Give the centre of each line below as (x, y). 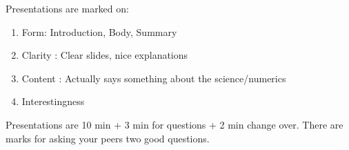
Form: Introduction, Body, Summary (99, 31)
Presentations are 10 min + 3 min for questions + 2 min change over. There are (174, 124)
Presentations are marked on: (67, 8)
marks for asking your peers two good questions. (108, 138)
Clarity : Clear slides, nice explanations (105, 55)
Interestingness (53, 101)
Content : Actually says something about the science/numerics (154, 78)
